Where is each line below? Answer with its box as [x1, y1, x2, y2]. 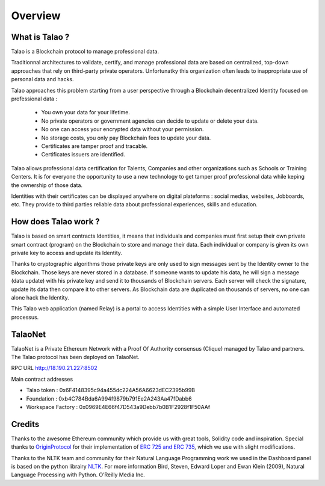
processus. [11, 313, 39, 321]
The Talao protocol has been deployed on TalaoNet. [11, 354, 140, 361]
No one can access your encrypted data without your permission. [41, 126, 204, 133]
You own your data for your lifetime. [41, 109, 131, 116]
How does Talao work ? [11, 217, 101, 227]
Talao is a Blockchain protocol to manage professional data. [11, 48, 159, 55]
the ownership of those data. [11, 181, 83, 189]
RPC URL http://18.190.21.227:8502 [11, 364, 97, 372]
